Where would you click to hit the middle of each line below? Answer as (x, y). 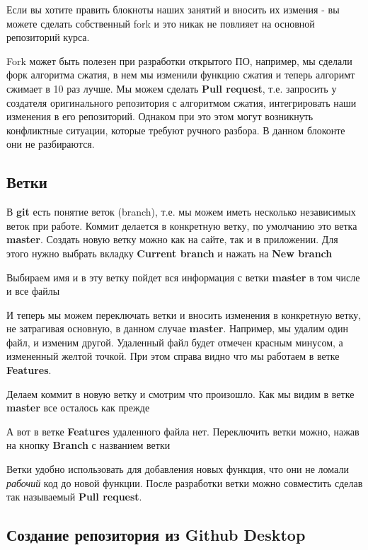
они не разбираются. (51, 144)
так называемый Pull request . (74, 497)
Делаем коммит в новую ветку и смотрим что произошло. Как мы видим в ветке (180, 393)
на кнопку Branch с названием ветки (88, 445)
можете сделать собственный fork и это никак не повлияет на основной (161, 23)
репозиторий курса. (48, 37)
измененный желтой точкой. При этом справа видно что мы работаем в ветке (173, 356)
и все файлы (33, 291)
